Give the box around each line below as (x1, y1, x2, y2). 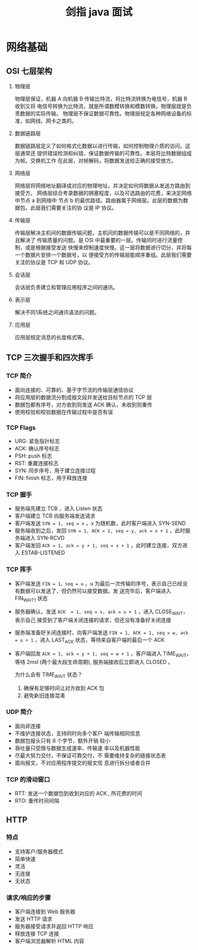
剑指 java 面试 (65, 5, 133, 19)
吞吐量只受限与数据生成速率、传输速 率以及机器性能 (14, 744, 140, 752)
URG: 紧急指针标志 (14, 437, 60, 445)
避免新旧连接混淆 (23, 691, 65, 699)
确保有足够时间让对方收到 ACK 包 (23, 684, 105, 691)
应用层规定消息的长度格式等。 (14, 334, 87, 340)
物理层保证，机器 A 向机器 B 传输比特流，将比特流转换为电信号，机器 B (14, 95, 187, 102)
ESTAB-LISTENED (21, 549, 65, 557)
